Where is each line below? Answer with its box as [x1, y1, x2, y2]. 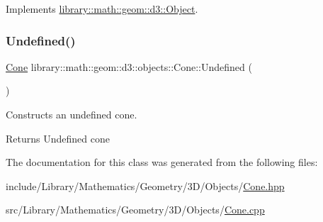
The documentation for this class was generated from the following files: [6, 155, 318, 170]
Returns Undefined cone [6, 131, 110, 145]
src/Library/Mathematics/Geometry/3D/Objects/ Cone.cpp [6, 202, 265, 217]
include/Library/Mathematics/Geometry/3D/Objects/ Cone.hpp [6, 178, 285, 193]
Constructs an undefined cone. [6, 107, 137, 121]
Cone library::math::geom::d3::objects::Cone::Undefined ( [6, 59, 252, 74]
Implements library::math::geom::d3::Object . [6, 1, 198, 16]
